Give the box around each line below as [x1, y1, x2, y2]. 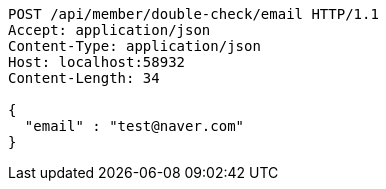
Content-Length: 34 [8, 70, 160, 86]
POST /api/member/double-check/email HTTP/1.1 [8, 6, 379, 22]
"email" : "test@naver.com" [24, 118, 245, 134]
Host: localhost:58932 [8, 54, 186, 70]
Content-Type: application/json [8, 38, 261, 54]
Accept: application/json [8, 22, 211, 38]
